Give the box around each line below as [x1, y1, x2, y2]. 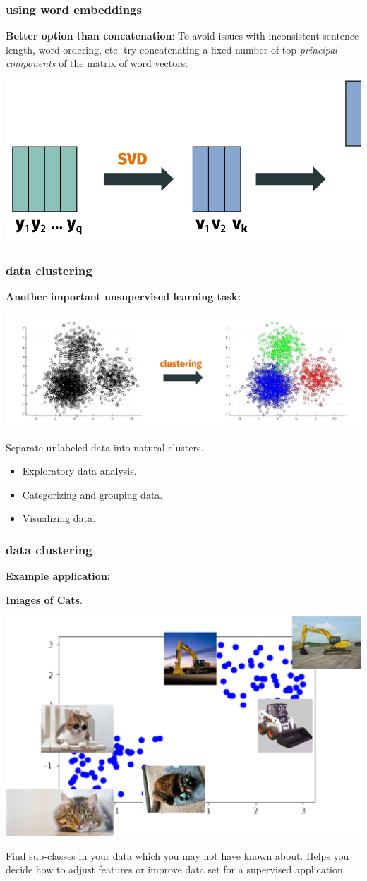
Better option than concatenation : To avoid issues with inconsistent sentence [6, 28, 359, 43]
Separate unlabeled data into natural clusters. [6, 439, 204, 454]
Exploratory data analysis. [22, 463, 137, 478]
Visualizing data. [22, 511, 95, 525]
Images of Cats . [6, 592, 83, 607]
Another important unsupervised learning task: [6, 289, 241, 304]
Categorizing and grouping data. [22, 487, 163, 502]
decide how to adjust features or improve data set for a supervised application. [6, 862, 346, 877]
